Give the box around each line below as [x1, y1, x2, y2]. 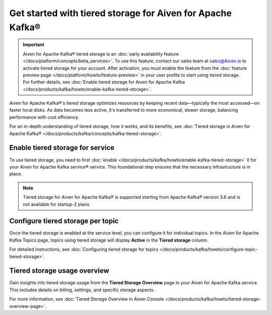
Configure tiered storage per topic [9, 217, 119, 225]
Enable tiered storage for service [9, 143, 115, 152]
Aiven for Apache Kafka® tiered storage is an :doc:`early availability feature [23, 51, 179, 57]
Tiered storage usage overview [9, 267, 109, 275]
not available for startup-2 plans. [23, 201, 91, 207]
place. [9, 171, 23, 177]
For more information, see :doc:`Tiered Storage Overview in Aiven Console [9, 296, 164, 302]
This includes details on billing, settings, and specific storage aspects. [9, 287, 155, 293]
